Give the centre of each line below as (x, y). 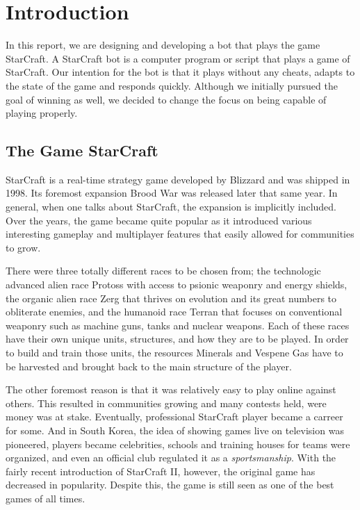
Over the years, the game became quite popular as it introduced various (159, 220)
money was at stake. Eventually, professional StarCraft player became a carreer (174, 417)
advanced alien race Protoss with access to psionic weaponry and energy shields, (177, 285)
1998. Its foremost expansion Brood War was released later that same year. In (172, 193)
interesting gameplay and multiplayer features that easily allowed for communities (180, 234)
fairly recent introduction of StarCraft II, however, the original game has (161, 471)
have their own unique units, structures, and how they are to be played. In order (177, 339)
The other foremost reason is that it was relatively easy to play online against (171, 389)
